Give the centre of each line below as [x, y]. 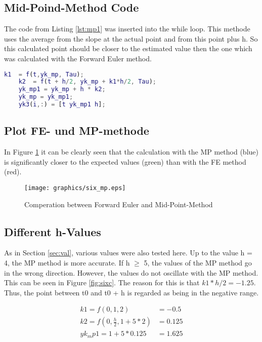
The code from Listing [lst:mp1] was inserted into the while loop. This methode [127, 29]
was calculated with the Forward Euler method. [78, 58]
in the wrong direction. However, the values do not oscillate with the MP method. [131, 272]
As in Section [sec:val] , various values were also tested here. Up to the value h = [128, 253]
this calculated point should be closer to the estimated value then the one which [128, 48]
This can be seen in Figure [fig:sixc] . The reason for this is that [102, 282]
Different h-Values [53, 231]
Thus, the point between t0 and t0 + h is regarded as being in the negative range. [132, 292]
